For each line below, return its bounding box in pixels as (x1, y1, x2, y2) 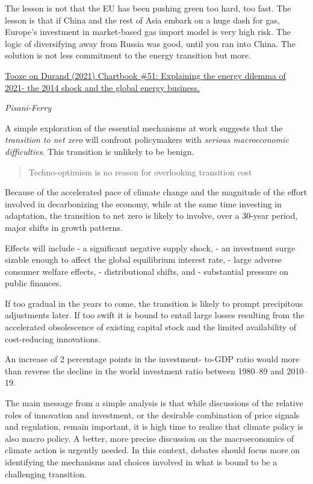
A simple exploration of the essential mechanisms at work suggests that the (5, 121, 283, 134)
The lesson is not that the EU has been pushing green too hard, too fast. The (5, 2, 291, 14)
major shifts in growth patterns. (5, 221, 123, 233)
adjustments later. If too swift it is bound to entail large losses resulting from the (5, 309, 305, 321)
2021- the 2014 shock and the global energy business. (5, 81, 200, 93)
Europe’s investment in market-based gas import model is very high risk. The (5, 25, 291, 38)
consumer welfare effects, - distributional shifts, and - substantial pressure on (5, 265, 289, 277)
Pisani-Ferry (5, 101, 51, 114)
